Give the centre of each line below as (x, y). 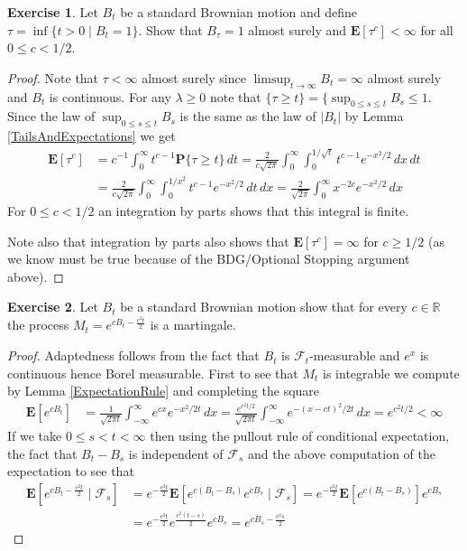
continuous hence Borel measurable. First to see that (153, 373)
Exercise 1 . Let (53, 12)
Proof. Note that (53, 77)
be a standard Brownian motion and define (239, 12)
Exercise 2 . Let (53, 307)
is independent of (176, 453)
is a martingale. (193, 325)
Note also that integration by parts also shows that (148, 241)
